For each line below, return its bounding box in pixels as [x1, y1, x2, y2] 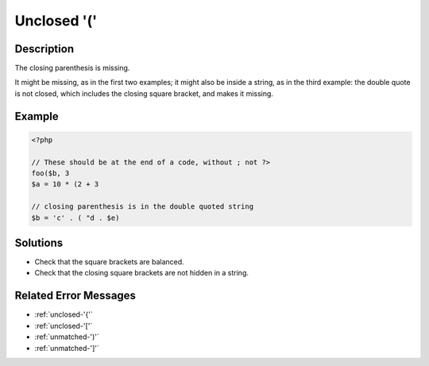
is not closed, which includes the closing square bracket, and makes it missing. [14, 88, 274, 98]
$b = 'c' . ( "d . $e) [31, 213, 120, 222]
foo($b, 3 [31, 169, 70, 178]
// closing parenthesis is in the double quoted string [31, 202, 254, 211]
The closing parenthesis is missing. [14, 64, 130, 73]
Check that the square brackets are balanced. [34, 257, 184, 267]
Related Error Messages [14, 289, 137, 302]
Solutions [14, 236, 64, 249]
